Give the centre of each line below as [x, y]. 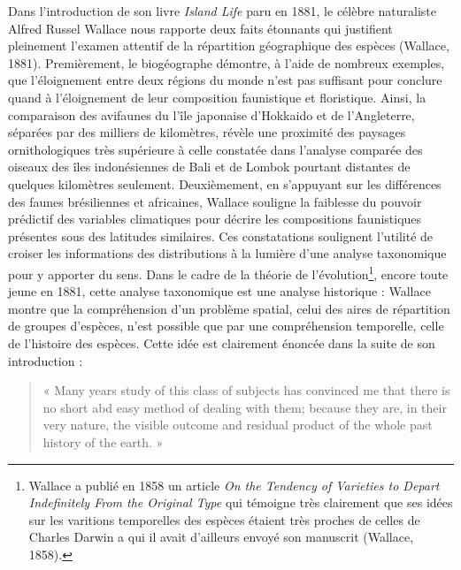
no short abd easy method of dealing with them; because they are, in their [245, 407]
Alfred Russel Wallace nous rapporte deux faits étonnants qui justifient [200, 28]
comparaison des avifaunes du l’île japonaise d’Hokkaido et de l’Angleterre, [211, 114]
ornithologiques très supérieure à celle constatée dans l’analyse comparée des [215, 149]
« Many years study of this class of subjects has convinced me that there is [246, 390]
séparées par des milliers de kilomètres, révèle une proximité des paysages [207, 132]
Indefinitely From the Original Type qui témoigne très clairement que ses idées [241, 502]
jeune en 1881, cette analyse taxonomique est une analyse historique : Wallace [219, 291]
